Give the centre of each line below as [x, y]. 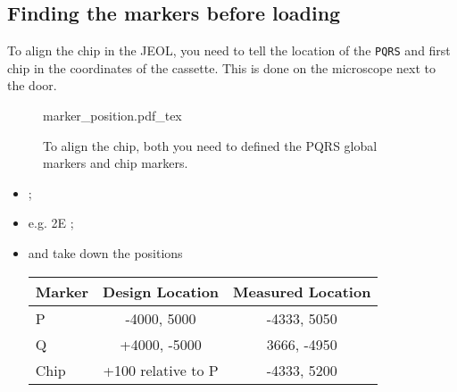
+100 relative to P [161, 370]
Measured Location [302, 291]
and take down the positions [105, 253]
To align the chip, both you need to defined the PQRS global [210, 145]
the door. [32, 85]
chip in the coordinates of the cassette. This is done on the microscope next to [221, 67]
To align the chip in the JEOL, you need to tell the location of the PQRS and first [229, 50]
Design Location [161, 291]
